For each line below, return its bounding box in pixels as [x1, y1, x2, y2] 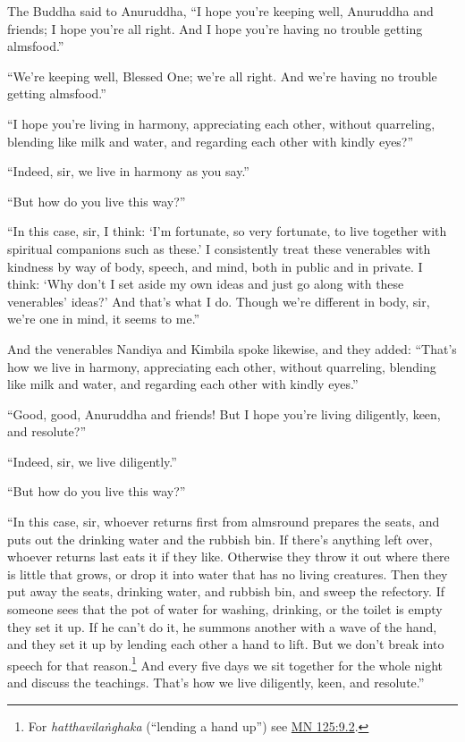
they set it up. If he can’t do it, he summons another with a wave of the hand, [7, 617, 437, 636]
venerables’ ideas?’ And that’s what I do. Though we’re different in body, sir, [7, 291, 430, 310]
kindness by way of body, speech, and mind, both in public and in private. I [7, 257, 423, 275]
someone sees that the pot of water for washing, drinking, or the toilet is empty [7, 600, 443, 619]
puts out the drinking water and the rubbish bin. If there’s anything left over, [7, 529, 433, 548]
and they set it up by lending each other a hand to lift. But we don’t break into [7, 635, 444, 653]
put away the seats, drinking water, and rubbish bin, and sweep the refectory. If [7, 582, 444, 601]
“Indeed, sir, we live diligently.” [7, 451, 177, 470]
